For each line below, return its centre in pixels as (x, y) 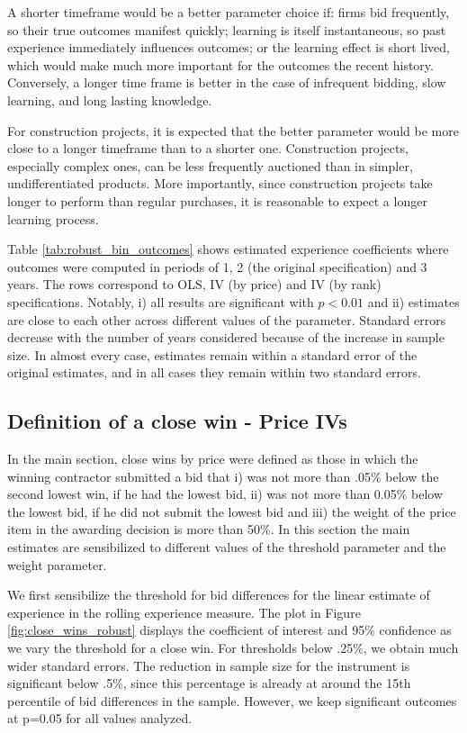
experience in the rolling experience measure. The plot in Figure (184, 612)
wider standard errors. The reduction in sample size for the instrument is (209, 665)
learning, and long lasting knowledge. (110, 100)
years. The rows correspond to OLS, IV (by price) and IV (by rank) (194, 284)
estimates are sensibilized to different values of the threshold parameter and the (227, 547)
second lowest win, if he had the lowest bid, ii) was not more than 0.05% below (225, 494)
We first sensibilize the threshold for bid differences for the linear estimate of (219, 595)
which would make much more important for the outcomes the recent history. (220, 64)
